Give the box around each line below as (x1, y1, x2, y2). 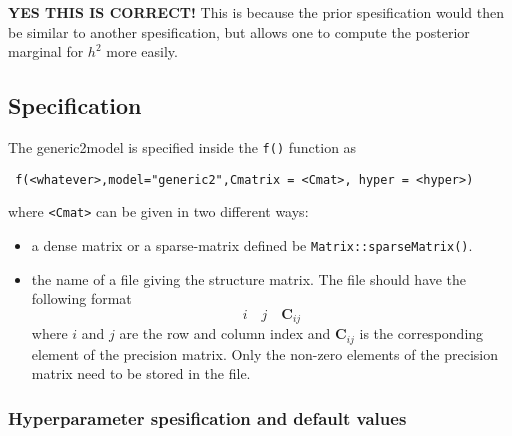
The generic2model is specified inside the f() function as (8, 136, 357, 157)
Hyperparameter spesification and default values (8, 405, 407, 430)
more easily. (106, 41, 178, 62)
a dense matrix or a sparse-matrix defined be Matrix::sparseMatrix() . (31, 234, 473, 255)
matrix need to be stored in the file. (31, 363, 251, 384)
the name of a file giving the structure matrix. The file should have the (31, 268, 467, 289)
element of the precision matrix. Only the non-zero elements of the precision (31, 343, 499, 364)
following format (31, 288, 132, 309)
